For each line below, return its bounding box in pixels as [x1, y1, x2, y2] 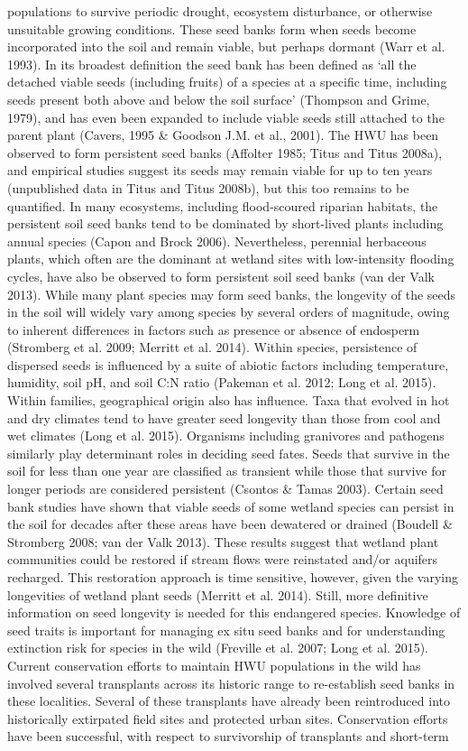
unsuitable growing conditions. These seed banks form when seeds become [7, 19, 417, 38]
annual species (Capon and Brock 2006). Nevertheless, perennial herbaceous [7, 231, 427, 250]
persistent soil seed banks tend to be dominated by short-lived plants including [7, 214, 444, 233]
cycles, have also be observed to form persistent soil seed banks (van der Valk [7, 266, 435, 285]
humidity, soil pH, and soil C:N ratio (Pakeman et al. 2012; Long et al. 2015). [7, 373, 436, 392]
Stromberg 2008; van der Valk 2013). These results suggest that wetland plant [7, 532, 439, 551]
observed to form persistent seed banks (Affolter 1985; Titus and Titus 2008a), [7, 143, 443, 162]
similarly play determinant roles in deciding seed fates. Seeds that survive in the [7, 443, 450, 462]
